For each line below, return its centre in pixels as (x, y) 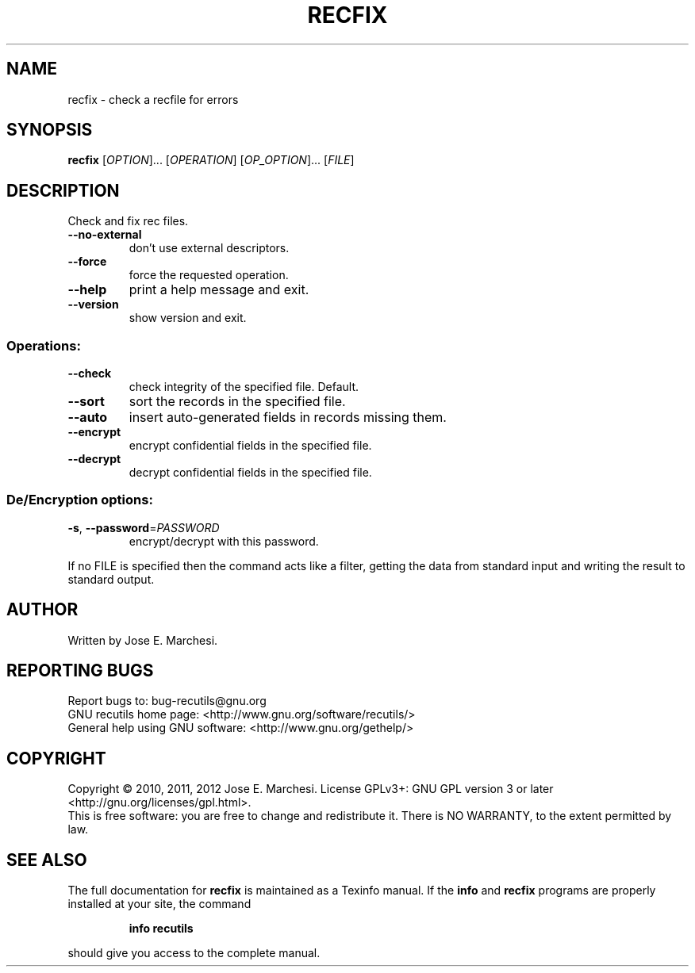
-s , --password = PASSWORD (144, 527)
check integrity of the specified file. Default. (244, 387)
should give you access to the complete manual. (194, 953)
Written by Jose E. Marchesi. (143, 640)
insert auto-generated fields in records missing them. (288, 418)
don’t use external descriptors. (209, 248)
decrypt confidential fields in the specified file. (250, 473)
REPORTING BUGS (80, 671)
